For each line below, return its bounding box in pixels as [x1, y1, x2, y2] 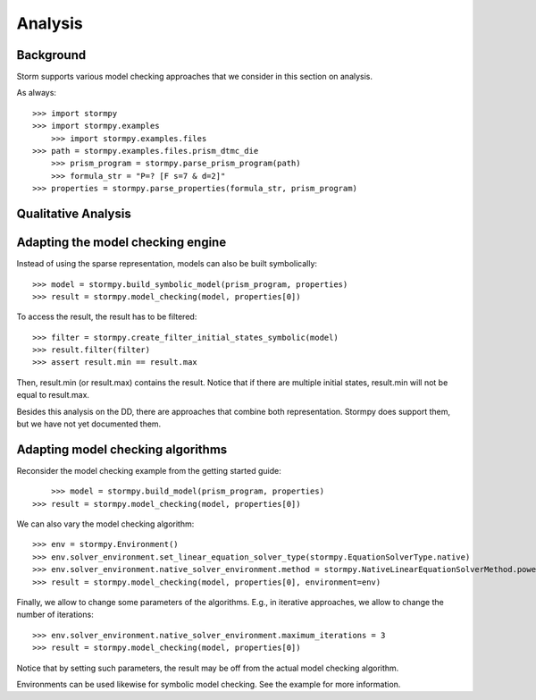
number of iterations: [16, 609, 94, 620]
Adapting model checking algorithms [16, 442, 228, 457]
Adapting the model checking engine [16, 235, 227, 250]
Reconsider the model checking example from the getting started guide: [16, 465, 281, 476]
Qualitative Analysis [16, 207, 131, 221]
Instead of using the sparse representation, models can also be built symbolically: [16, 258, 317, 269]
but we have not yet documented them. [16, 418, 162, 429]
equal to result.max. [16, 390, 89, 401]
